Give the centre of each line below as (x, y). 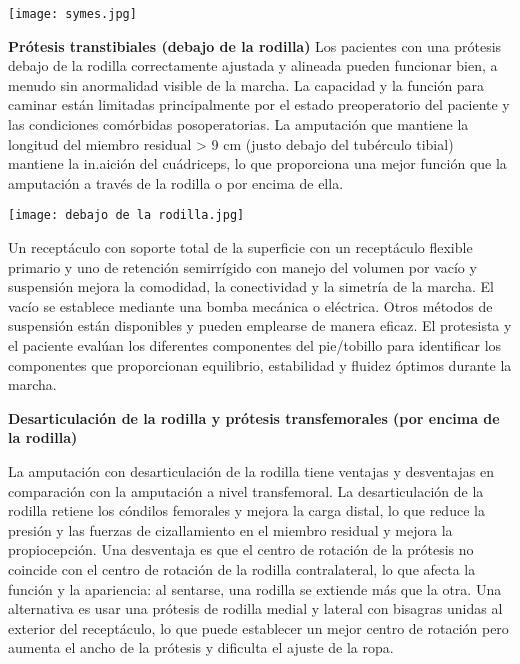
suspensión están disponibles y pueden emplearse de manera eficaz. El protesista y (260, 325)
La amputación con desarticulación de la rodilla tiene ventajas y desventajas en (251, 471)
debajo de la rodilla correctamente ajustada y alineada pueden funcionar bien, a (253, 65)
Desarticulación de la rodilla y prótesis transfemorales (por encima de (254, 417)
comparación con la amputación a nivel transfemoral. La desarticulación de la (246, 490)
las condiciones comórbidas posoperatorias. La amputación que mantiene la (238, 124)
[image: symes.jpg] (72, 14)
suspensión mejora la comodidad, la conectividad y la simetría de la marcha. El (251, 286)
